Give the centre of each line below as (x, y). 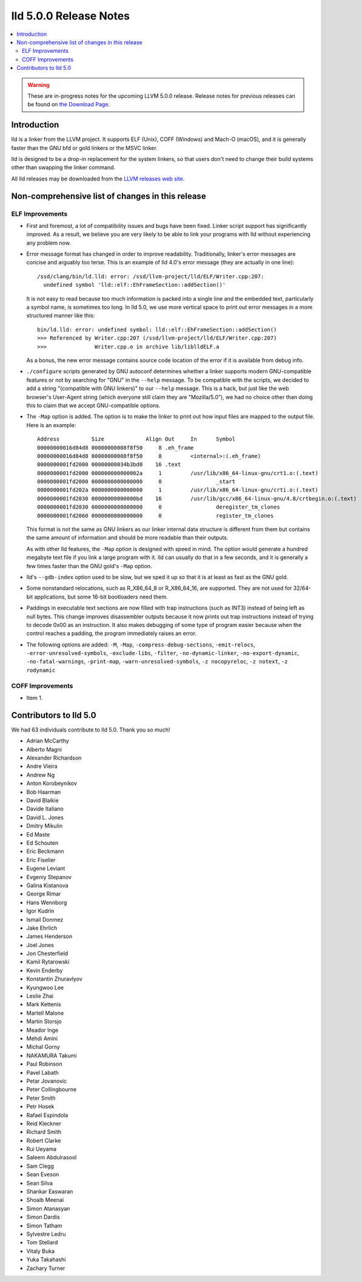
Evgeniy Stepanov (49, 877)
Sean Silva (39, 1183)
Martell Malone (45, 1013)
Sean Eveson (43, 1174)
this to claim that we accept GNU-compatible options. (93, 405)
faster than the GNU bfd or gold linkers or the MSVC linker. (84, 148)
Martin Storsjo (44, 1021)
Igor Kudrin (40, 911)
